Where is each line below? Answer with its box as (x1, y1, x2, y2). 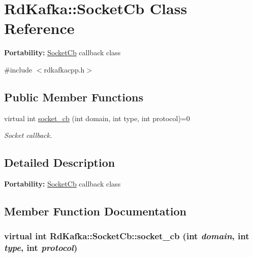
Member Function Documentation (4, 203, 187, 219)
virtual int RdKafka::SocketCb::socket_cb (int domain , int (4, 230, 249, 242)
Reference (4, 18, 75, 39)
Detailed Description (4, 155, 115, 170)
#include (4, 64, 33, 75)
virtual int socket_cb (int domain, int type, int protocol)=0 (4, 113, 190, 123)
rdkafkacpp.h (44, 64, 85, 75)
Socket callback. (4, 130, 52, 140)
